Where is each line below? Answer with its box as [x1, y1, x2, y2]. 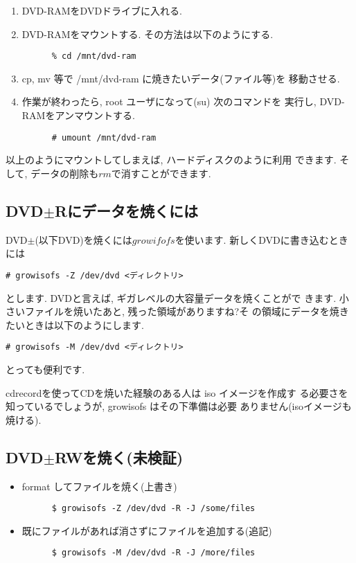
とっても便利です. [6, 361, 85, 376]
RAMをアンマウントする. [21, 108, 135, 123]
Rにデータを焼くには [54, 199, 199, 221]
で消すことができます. [111, 166, 211, 180]
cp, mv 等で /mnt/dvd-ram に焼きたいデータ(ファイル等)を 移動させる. [21, 71, 340, 85]
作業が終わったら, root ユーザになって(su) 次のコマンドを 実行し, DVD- [21, 94, 345, 109]
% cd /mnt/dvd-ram [51, 51, 136, 62]
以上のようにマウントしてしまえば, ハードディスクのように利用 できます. [6, 152, 337, 167]
